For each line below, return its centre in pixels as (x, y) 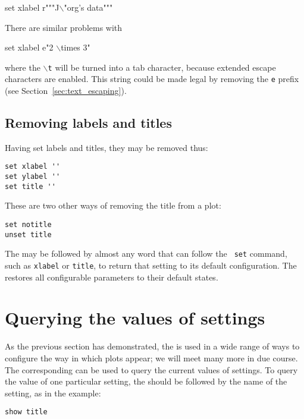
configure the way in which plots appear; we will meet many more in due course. (151, 357)
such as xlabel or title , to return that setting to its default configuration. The (151, 265)
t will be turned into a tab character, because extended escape (162, 67)
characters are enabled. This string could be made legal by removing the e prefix (152, 79)
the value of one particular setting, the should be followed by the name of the (146, 381)
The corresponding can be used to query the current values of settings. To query (151, 369)
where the (23, 67)
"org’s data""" (88, 7)
